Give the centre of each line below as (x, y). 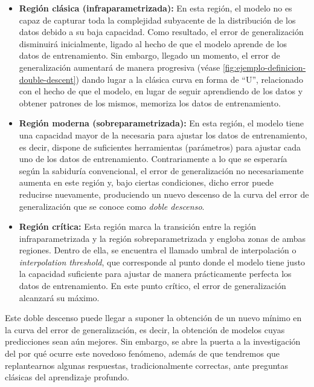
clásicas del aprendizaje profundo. (67, 377)
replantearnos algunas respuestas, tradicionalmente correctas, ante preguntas (147, 365)
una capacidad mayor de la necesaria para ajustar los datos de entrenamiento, (163, 135)
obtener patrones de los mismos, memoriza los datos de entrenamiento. (150, 102)
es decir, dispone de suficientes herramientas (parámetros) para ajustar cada (160, 147)
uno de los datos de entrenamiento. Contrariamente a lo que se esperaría (153, 159)
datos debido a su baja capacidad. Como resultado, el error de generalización (161, 32)
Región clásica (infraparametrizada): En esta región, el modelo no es (155, 8)
